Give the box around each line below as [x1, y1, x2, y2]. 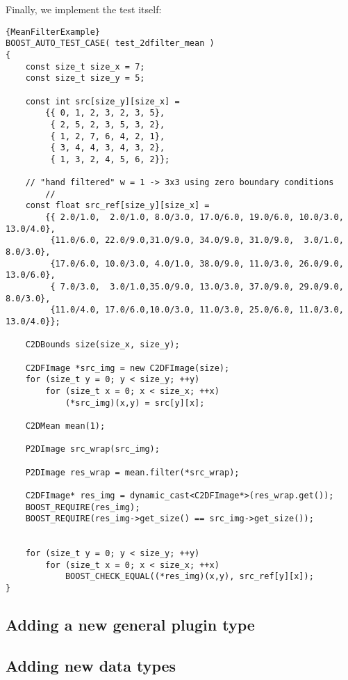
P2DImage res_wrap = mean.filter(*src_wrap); [25, 467, 240, 477]
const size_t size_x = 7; [25, 61, 145, 72]
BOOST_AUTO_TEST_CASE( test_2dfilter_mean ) [6, 38, 215, 49]
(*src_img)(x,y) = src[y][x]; [65, 397, 205, 408]
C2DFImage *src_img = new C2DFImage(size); [25, 363, 230, 373]
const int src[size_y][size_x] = [25, 96, 180, 106]
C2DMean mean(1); [25, 420, 106, 431]
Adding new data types [6, 654, 176, 676]
